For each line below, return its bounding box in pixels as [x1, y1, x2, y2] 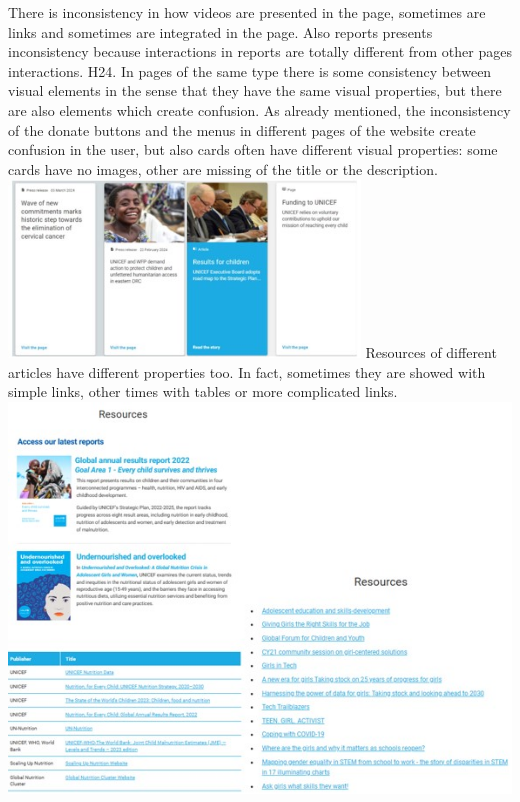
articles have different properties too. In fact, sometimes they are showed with [8, 361, 486, 382]
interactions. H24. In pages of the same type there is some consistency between [8, 60, 492, 81]
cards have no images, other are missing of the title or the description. [8, 158, 438, 179]
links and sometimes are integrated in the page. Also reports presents [8, 21, 433, 42]
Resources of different [365, 342, 497, 363]
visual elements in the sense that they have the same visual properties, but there [8, 80, 502, 101]
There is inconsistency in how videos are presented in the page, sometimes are [8, 2, 486, 22]
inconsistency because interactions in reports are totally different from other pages [8, 41, 512, 62]
